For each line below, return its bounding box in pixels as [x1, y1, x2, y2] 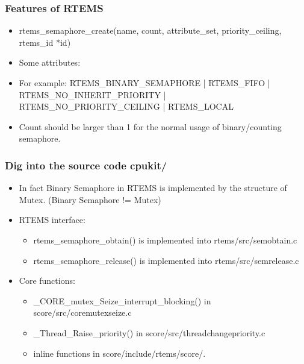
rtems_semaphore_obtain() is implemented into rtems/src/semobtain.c [33, 233, 297, 246]
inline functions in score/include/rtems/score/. [33, 347, 206, 359]
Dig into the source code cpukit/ [5, 157, 167, 172]
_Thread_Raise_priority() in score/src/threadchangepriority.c [33, 326, 265, 339]
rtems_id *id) [19, 36, 71, 48]
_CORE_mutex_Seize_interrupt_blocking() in [33, 294, 211, 307]
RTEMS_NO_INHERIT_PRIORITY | [19, 88, 166, 101]
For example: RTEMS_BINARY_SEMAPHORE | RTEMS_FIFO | [19, 77, 270, 89]
